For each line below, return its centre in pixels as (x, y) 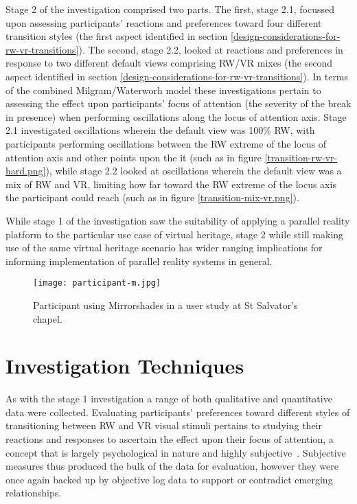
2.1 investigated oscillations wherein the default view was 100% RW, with (160, 130)
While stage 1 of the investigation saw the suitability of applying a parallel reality (178, 220)
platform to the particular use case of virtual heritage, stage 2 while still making (175, 234)
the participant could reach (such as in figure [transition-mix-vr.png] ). (152, 197)
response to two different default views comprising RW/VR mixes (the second (169, 63)
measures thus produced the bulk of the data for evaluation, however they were (172, 466)
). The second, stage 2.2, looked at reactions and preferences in (211, 49)
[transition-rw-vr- (301, 157)
